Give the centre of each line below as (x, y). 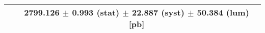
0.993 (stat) (96, 12)
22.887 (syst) (158, 12)
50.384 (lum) (223, 12)
